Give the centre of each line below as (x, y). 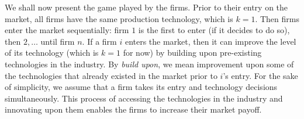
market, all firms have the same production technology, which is (119, 18)
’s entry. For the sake (260, 75)
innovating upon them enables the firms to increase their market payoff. (133, 109)
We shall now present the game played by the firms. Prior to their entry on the (146, 7)
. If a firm (99, 41)
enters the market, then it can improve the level (210, 41)
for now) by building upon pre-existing (192, 53)
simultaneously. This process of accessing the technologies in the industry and (144, 98)
